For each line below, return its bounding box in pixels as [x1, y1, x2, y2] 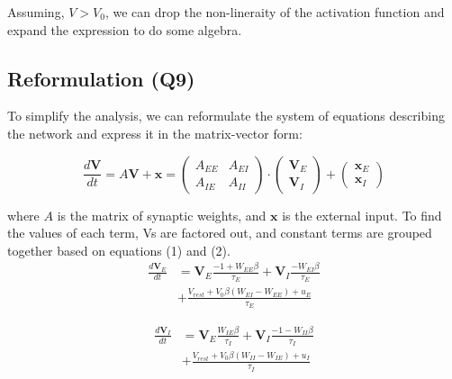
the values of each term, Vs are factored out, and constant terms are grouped [7, 223, 432, 242]
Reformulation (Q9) [7, 64, 195, 92]
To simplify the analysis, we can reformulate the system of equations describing [7, 106, 445, 125]
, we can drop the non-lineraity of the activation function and [104, 3, 445, 21]
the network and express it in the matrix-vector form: [7, 123, 303, 142]
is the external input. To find [282, 205, 442, 224]
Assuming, [7, 3, 65, 21]
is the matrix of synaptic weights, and [57, 205, 267, 224]
